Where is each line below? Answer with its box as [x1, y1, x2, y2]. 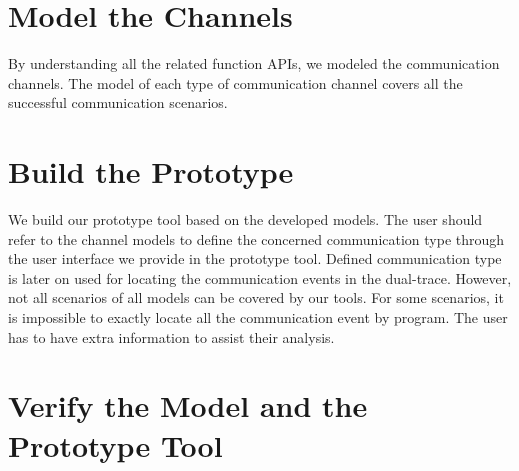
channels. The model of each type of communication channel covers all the [8, 72, 463, 93]
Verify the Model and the [8, 385, 368, 426]
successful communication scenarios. [8, 92, 228, 113]
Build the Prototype [8, 151, 294, 192]
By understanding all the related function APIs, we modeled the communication [8, 53, 500, 74]
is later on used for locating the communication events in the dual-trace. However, [8, 267, 512, 288]
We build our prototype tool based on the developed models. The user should [8, 209, 483, 230]
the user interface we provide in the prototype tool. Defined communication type [8, 248, 502, 269]
